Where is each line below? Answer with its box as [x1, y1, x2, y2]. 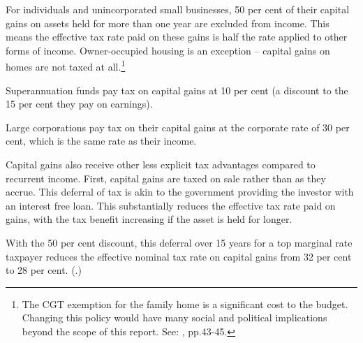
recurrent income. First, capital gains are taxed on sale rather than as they [6, 170, 326, 185]
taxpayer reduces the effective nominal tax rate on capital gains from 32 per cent [6, 249, 352, 263]
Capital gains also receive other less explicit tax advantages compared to [6, 157, 316, 171]
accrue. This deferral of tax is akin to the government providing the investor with [6, 184, 354, 199]
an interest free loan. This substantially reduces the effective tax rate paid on [6, 198, 336, 212]
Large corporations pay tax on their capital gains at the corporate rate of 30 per [6, 119, 350, 134]
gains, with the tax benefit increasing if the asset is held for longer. [6, 212, 292, 226]
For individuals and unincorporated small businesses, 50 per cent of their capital [6, 2, 350, 16]
